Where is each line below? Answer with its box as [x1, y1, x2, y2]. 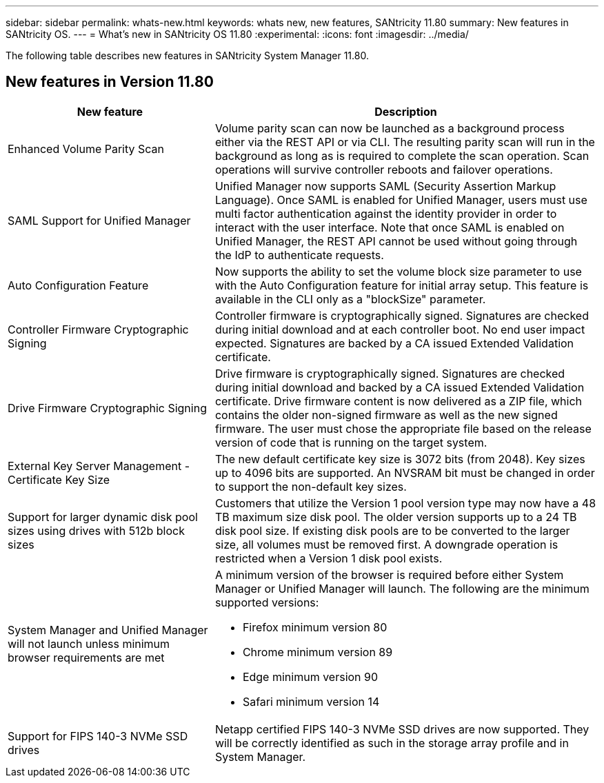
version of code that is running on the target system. [214, 435, 487, 449]
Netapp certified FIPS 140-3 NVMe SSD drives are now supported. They [214, 722, 590, 736]
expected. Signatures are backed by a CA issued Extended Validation [214, 336, 574, 350]
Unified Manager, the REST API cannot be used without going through [214, 234, 578, 248]
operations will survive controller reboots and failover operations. [214, 162, 553, 176]
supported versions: [214, 595, 319, 609]
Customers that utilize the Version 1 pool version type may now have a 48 [214, 496, 596, 510]
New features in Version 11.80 [6, 73, 214, 91]
